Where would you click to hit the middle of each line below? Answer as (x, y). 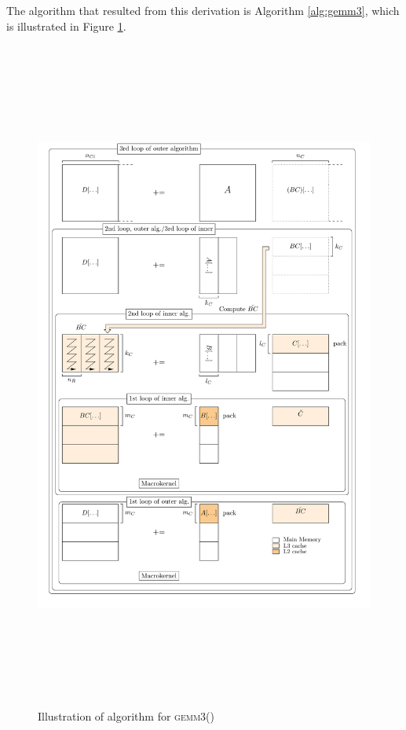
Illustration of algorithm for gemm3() (126, 715)
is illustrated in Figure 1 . (66, 26)
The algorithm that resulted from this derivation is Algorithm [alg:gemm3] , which (203, 10)
